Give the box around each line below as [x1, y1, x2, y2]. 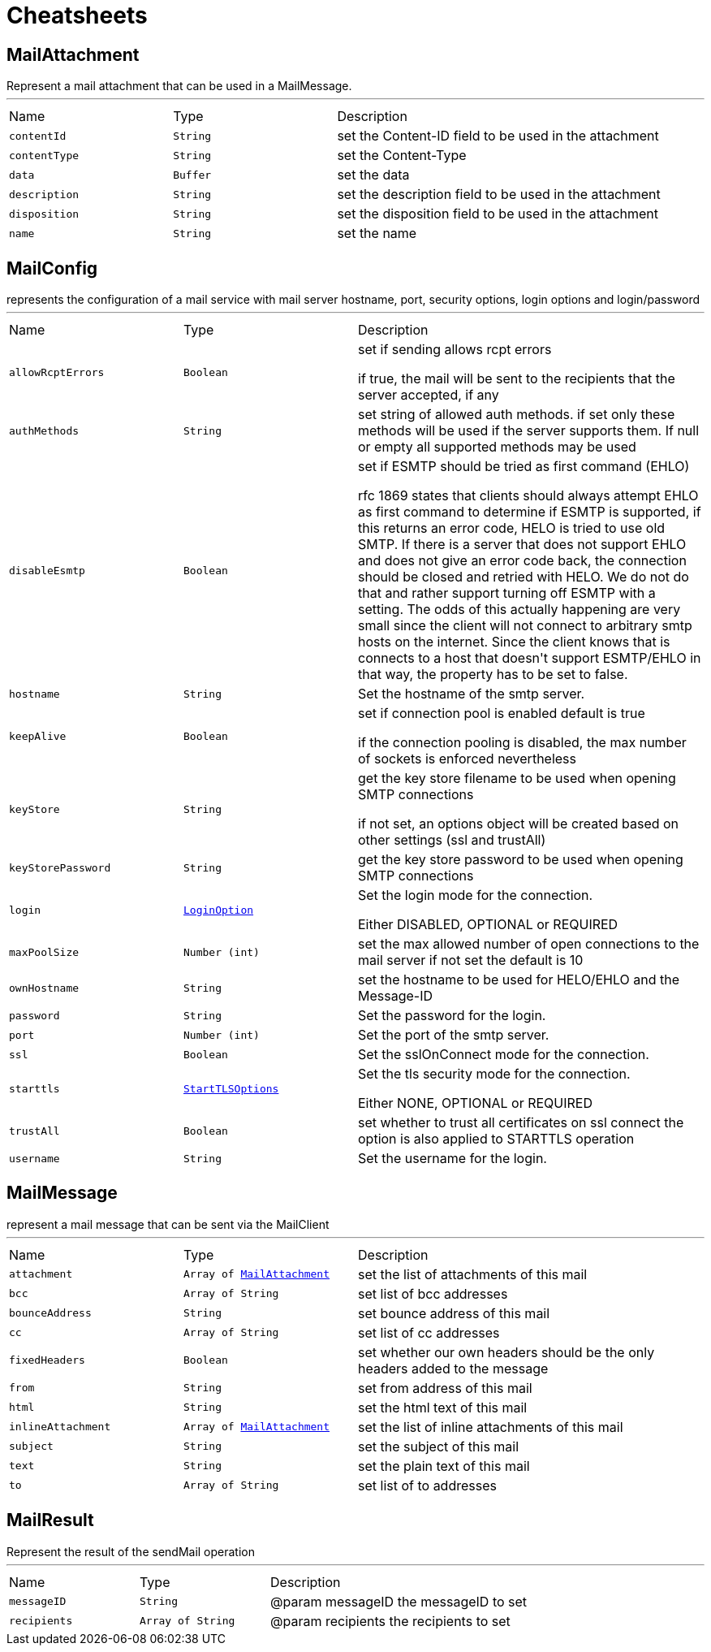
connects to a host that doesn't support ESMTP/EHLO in [358, 650, 701, 667]
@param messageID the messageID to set [270, 1593, 528, 1610]
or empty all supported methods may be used [358, 439, 636, 456]
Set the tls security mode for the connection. [358, 1066, 631, 1083]
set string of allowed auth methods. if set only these [358, 406, 675, 423]
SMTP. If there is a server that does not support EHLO [358, 536, 687, 553]
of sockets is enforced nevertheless [358, 750, 577, 768]
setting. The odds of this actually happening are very [358, 601, 681, 618]
